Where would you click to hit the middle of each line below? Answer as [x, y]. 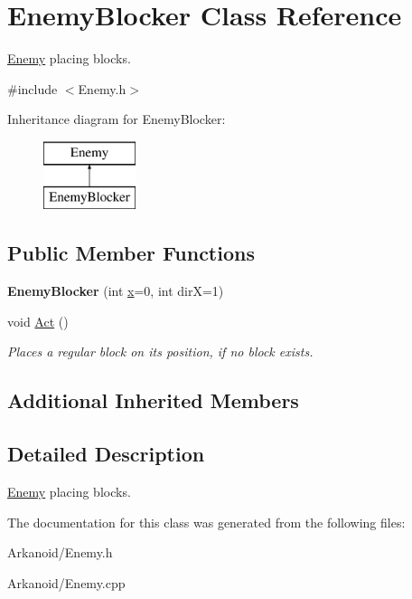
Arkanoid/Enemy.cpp [66, 582]
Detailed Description [106, 454]
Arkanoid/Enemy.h [60, 552]
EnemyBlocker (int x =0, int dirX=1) [116, 291]
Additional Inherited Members [153, 400]
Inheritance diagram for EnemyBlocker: [117, 119]
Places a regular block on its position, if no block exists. [160, 352]
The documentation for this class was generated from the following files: [206, 522]
